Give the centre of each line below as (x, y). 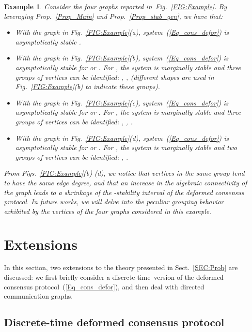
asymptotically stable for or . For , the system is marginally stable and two (126, 147)
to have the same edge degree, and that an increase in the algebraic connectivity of (126, 182)
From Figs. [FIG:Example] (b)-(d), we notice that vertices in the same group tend (124, 173)
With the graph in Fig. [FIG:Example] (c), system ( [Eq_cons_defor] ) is (122, 102)
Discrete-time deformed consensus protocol (114, 322)
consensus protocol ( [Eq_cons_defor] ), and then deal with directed (104, 286)
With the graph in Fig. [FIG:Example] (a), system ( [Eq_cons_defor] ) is (122, 32)
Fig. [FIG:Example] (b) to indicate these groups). (88, 86)
